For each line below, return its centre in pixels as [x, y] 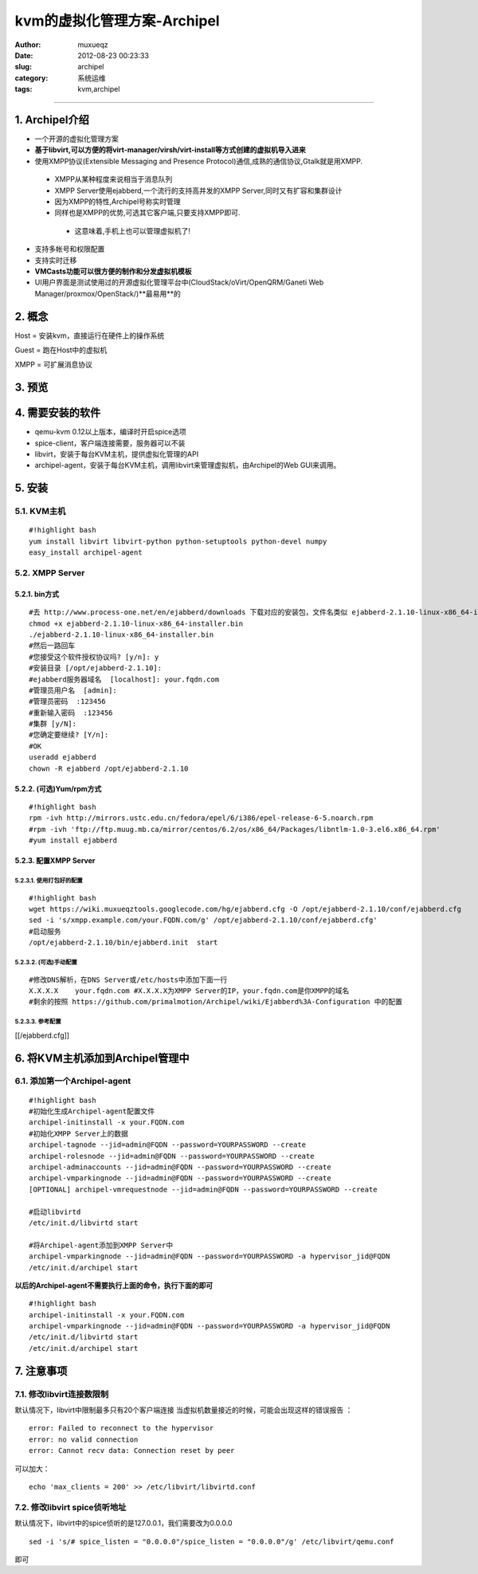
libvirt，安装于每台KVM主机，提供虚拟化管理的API [117, 454]
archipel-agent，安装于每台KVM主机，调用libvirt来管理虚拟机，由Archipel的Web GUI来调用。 [188, 465]
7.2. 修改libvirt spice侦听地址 [71, 1507]
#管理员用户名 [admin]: [73, 690]
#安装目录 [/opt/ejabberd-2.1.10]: [96, 668]
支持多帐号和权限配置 [70, 249]
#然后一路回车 [52, 646]
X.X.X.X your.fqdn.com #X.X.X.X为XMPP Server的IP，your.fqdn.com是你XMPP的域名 [189, 991]
